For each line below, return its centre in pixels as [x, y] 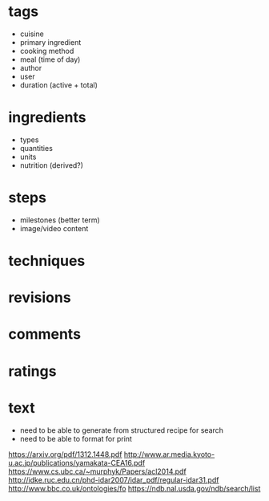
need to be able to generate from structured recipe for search [122, 430]
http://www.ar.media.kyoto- [169, 454]
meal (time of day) [50, 59]
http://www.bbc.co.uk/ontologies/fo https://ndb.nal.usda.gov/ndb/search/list [134, 488]
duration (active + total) [59, 85]
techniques [47, 261]
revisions [40, 297]
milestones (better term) [60, 220]
